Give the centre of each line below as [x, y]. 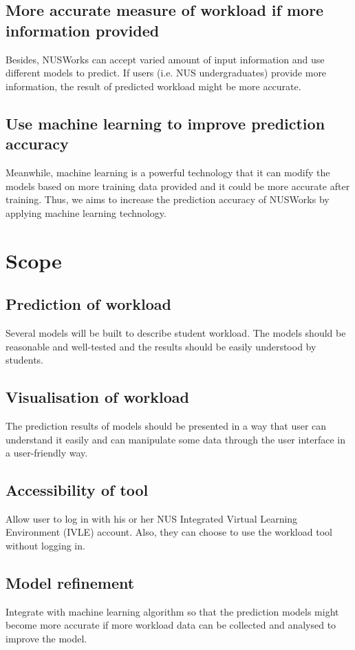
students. [24, 360]
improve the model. [46, 639]
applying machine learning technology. [86, 212]
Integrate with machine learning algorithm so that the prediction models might [172, 611]
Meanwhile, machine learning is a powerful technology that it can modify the [168, 172]
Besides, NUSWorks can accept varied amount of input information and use [165, 59]
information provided [83, 30]
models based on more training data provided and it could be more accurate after [178, 186]
